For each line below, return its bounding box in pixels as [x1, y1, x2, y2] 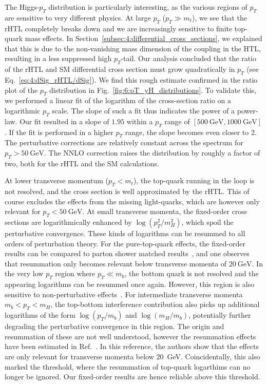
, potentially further [188, 310, 251, 320]
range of [164, 115, 190, 126]
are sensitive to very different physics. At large [5, 12, 151, 23]
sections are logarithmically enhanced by [5, 217, 132, 227]
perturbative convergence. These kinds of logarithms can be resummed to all [5, 228, 245, 239]
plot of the [5, 84, 38, 95]
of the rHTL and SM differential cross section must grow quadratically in [5, 64, 235, 74]
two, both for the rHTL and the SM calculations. [5, 158, 159, 168]
